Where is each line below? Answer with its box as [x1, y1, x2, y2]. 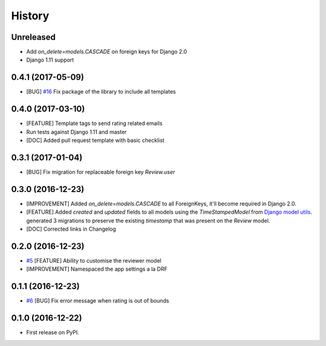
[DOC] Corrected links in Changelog [26, 225, 117, 232]
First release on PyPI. [26, 329, 80, 336]
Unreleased [11, 32, 56, 42]
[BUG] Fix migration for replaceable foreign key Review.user [26, 168, 175, 175]
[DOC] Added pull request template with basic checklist [26, 136, 165, 144]
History [11, 9, 50, 22]
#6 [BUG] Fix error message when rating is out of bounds [26, 297, 169, 304]
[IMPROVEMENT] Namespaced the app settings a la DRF [26, 266, 168, 273]
